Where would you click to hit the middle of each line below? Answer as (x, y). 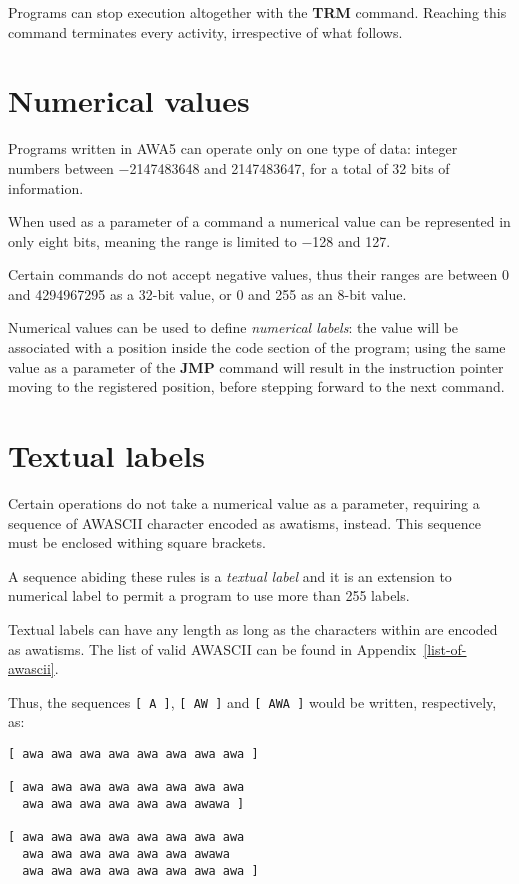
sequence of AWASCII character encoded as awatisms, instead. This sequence (245, 522)
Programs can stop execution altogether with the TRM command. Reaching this (257, 12)
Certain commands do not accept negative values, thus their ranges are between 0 (258, 274)
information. (46, 187)
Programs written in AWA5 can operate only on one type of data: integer (233, 148)
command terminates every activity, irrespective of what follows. (205, 31)
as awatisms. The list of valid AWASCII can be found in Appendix (212, 648)
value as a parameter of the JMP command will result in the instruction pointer (256, 366)
